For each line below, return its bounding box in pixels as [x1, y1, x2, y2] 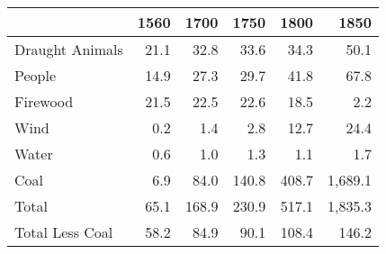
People [14, 65, 57, 86]
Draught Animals [14, 39, 123, 59]
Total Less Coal [14, 222, 113, 242]
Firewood [14, 91, 74, 112]
